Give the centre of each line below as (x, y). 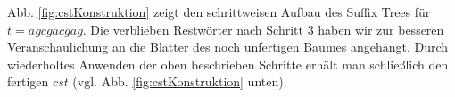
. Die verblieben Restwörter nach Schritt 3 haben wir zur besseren (263, 29)
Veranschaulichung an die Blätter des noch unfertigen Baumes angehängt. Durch (228, 47)
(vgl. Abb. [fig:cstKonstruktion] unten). (180, 81)
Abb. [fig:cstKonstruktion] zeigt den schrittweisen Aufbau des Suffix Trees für (219, 12)
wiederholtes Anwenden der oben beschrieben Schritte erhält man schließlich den (228, 64)
